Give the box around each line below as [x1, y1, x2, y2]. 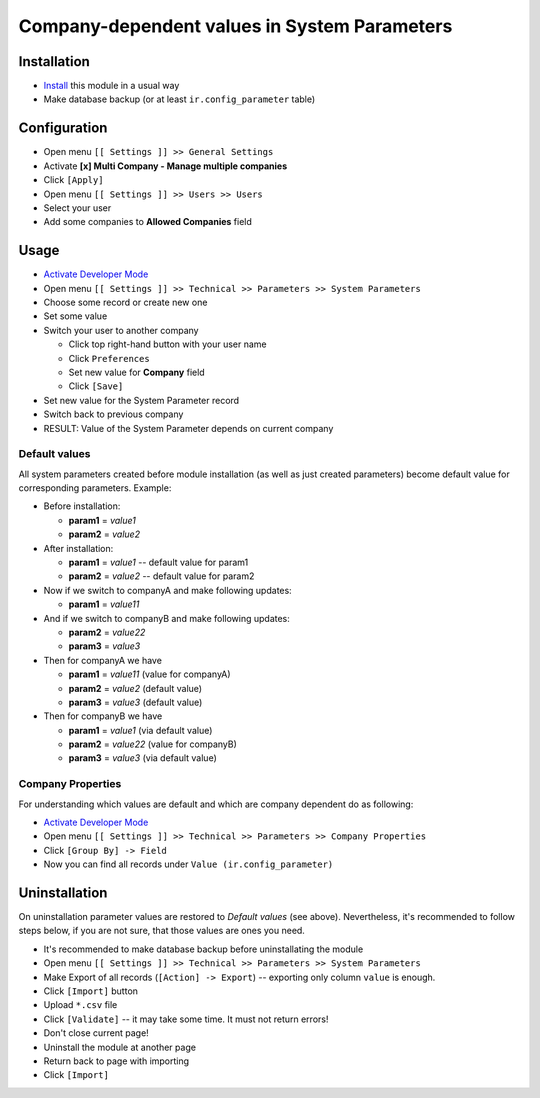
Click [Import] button [43, 985, 139, 997]
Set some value [43, 310, 108, 322]
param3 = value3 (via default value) [68, 752, 217, 764]
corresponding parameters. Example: [18, 482, 172, 494]
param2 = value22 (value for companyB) [68, 738, 237, 750]
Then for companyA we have [43, 654, 162, 666]
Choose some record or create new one [43, 296, 208, 308]
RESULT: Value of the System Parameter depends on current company [43, 422, 334, 434]
